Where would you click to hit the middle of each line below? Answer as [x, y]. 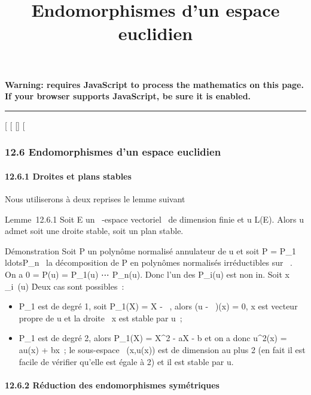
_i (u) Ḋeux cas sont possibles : [65, 286]
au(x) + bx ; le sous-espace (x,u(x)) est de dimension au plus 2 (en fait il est [162, 349]
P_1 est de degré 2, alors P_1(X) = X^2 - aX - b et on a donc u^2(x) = [153, 338]
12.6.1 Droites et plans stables [68, 176]
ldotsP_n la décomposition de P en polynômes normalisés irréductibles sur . [149, 262]
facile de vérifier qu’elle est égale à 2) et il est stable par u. [126, 361]
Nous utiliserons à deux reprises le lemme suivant [95, 198]
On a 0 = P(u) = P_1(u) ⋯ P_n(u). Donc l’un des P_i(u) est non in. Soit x [147, 274]
